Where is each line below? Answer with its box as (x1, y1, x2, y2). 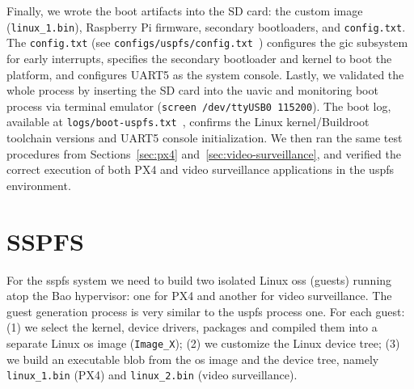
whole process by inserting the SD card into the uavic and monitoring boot (6, 82, 378, 99)
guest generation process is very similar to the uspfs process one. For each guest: (6, 302, 405, 319)
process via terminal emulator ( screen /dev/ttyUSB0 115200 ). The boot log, (6, 97, 391, 114)
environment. (6, 176, 71, 193)
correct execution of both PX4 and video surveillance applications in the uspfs (6, 161, 394, 178)
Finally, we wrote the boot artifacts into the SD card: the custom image (6, 2, 363, 19)
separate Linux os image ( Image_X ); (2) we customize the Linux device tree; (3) (6, 334, 400, 351)
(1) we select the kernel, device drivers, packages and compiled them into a (6, 319, 378, 336)
